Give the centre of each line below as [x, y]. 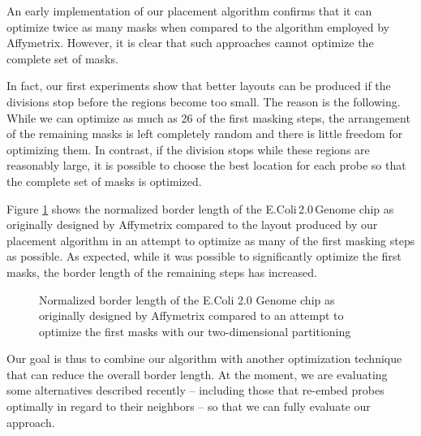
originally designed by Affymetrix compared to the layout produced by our [192, 224]
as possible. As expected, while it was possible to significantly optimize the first [204, 256]
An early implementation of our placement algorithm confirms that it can [189, 11]
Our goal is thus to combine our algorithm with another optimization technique [204, 358]
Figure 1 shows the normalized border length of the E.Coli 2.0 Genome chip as [200, 208]
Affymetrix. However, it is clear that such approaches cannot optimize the [190, 43]
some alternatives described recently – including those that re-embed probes [195, 390]
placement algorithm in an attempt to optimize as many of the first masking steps [211, 240]
